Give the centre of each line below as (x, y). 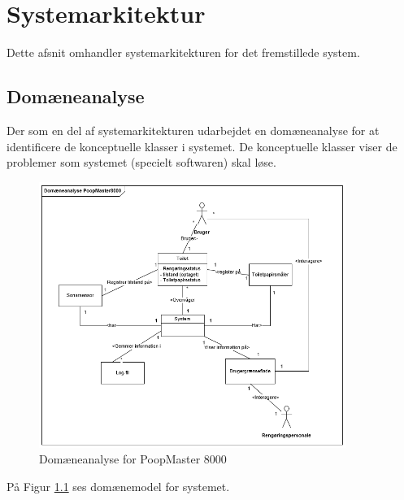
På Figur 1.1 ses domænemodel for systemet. (118, 486)
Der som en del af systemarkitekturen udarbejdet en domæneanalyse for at (193, 130)
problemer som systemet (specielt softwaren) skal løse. (141, 162)
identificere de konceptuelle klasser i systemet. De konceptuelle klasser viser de (202, 146)
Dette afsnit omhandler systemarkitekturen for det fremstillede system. (183, 52)
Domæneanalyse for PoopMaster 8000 (133, 459)
